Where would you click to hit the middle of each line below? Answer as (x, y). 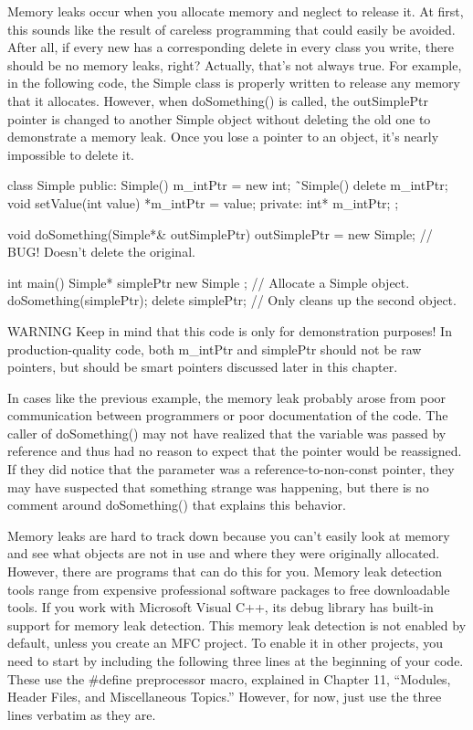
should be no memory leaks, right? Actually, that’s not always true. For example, (235, 64)
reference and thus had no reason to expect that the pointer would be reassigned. (235, 451)
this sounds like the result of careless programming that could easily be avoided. (231, 29)
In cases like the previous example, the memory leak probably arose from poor (227, 397)
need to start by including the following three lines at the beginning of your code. (236, 661)
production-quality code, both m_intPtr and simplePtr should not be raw (215, 349)
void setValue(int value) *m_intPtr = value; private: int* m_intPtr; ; (203, 202)
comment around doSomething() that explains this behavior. (177, 505)
